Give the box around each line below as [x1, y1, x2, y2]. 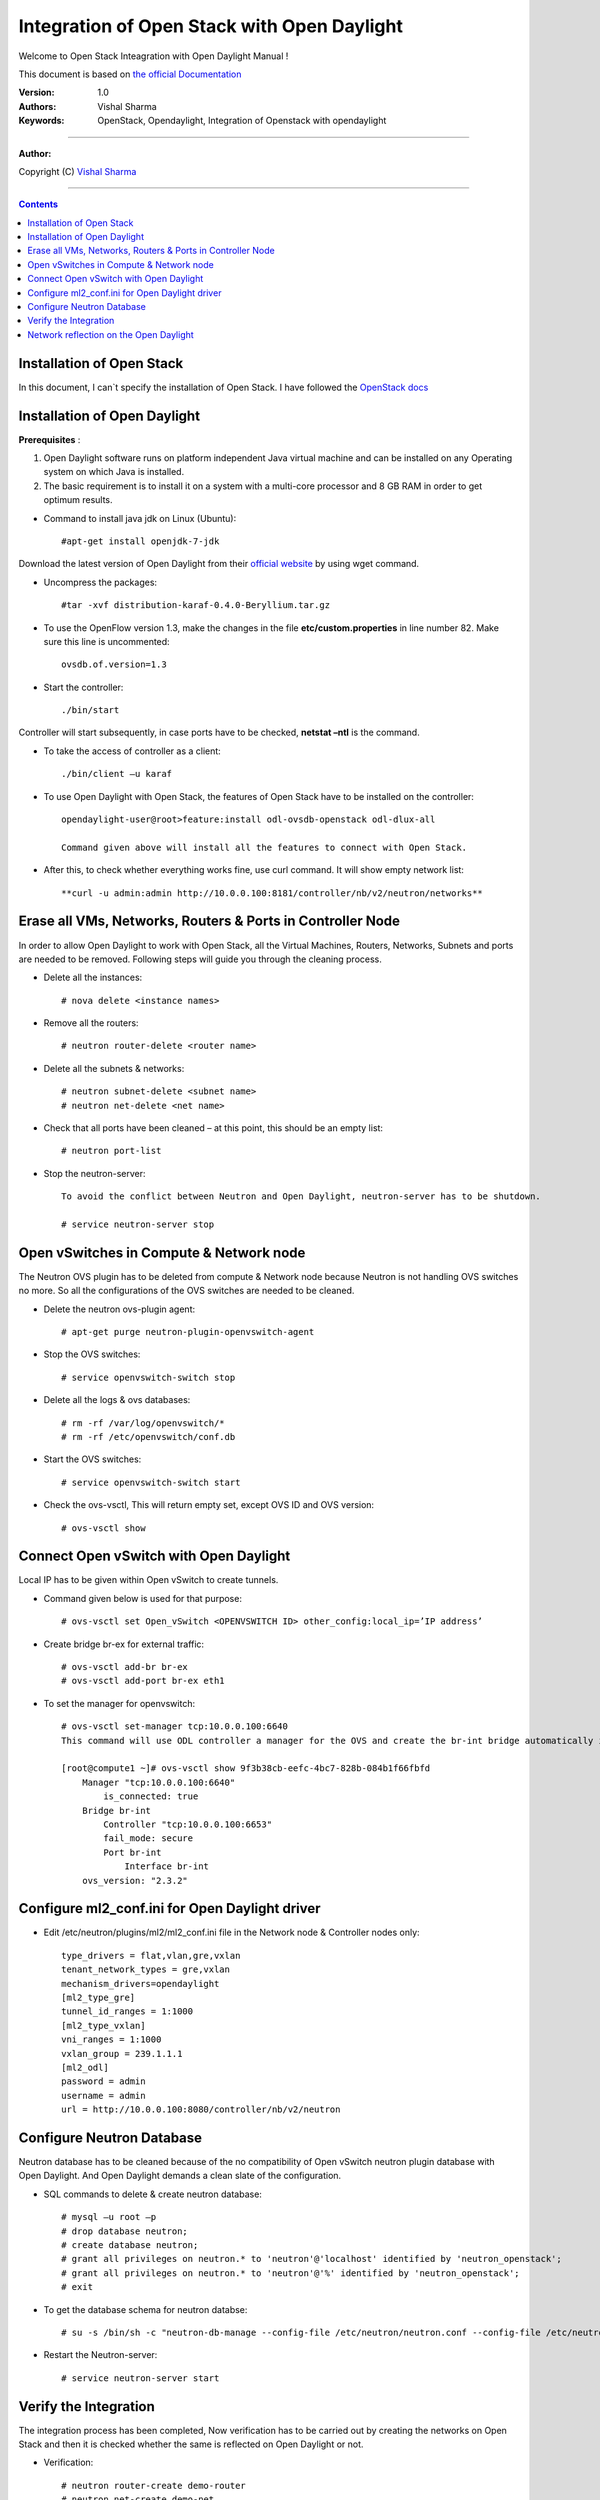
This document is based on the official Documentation [18, 68, 242, 80]
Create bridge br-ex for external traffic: [43, 1638, 205, 1650]
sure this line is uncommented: [43, 635, 170, 647]
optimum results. [43, 494, 114, 506]
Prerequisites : [18, 433, 81, 445]
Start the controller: [43, 681, 124, 693]
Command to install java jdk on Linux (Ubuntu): [43, 512, 237, 524]
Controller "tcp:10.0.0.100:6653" [103, 1818, 273, 1830]
